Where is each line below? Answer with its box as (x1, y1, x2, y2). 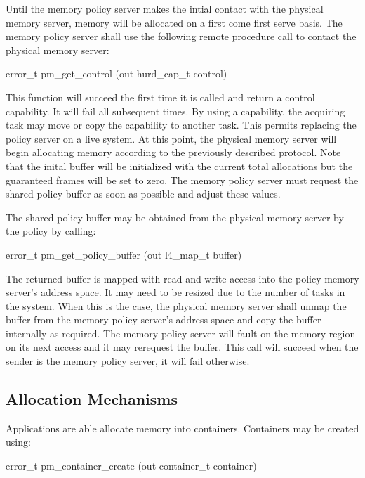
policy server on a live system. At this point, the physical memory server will (6, 131, 337, 146)
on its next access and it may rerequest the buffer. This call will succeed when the (6, 340, 359, 354)
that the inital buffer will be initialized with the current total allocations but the (6, 158, 353, 173)
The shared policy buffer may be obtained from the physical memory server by (6, 209, 344, 224)
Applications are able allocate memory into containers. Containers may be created (6, 420, 359, 435)
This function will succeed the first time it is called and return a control (6, 89, 315, 104)
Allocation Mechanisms (6, 388, 178, 410)
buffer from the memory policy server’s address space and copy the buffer (6, 312, 321, 327)
